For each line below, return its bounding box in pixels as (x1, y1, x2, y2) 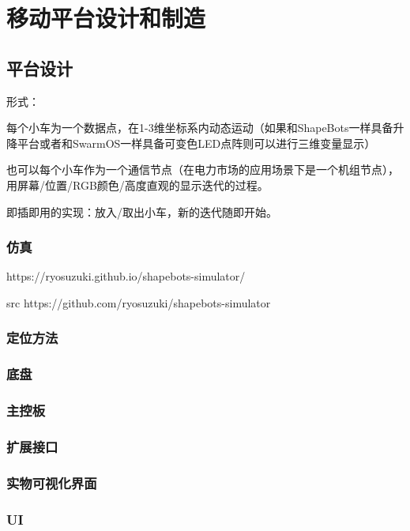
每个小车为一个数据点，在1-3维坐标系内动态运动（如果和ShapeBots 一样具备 (6, 119, 393, 136)
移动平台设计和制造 (6, 2, 206, 34)
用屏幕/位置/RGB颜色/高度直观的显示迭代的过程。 (6, 176, 269, 193)
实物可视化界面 (6, 473, 97, 492)
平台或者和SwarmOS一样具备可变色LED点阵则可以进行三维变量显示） (17, 134, 376, 151)
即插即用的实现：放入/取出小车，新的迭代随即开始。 (6, 203, 277, 220)
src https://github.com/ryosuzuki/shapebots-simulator (6, 294, 271, 311)
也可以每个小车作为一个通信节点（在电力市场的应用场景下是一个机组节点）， (6, 161, 399, 178)
